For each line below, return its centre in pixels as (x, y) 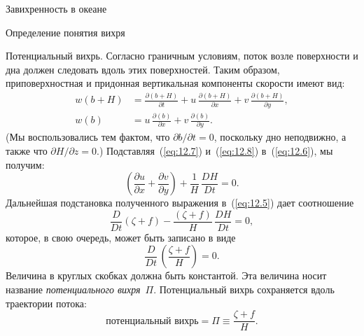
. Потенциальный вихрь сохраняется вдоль (244, 289)
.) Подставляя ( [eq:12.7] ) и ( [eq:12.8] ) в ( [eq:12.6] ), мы (215, 150)
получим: (25, 164)
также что (27, 150)
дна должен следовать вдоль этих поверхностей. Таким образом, (143, 69)
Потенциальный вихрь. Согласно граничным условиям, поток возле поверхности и (182, 56)
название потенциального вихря (73, 289)
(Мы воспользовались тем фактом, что (88, 137)
